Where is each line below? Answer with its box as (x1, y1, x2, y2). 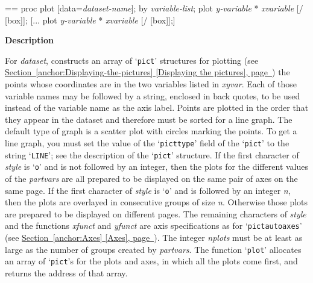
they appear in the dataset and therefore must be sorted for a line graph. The (5, 113, 292, 125)
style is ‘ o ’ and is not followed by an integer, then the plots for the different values (5, 160, 309, 173)
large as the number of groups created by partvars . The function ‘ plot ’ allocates (5, 243, 302, 255)
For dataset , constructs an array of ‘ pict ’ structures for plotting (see (5, 54, 259, 66)
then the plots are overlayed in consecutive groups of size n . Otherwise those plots (5, 196, 308, 208)
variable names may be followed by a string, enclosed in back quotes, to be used (5, 89, 300, 102)
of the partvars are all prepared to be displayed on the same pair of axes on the (5, 172, 298, 184)
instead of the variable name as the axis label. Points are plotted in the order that (5, 101, 309, 114)
